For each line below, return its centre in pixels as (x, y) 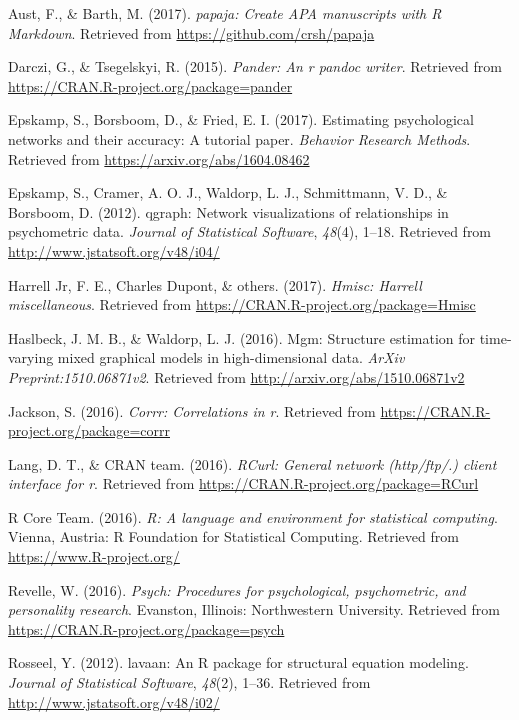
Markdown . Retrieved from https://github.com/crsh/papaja (191, 32)
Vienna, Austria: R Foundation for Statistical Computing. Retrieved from (233, 536)
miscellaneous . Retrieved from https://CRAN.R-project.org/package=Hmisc (242, 304)
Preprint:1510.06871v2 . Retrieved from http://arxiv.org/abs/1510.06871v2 (236, 376)
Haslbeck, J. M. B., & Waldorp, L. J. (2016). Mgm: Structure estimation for (242, 337)
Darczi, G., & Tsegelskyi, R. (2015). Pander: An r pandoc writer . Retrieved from (255, 66)
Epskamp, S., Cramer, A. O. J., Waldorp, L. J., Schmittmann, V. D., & (228, 192)
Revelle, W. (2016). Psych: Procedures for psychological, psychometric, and (237, 589)
